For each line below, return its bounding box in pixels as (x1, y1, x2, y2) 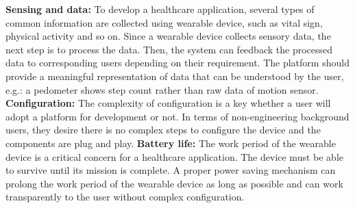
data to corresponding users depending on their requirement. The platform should (5, 55, 350, 70)
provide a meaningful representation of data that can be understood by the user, (5, 68, 344, 83)
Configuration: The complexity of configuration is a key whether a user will (5, 96, 331, 110)
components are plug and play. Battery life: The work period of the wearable (5, 135, 336, 150)
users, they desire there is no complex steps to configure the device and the (5, 122, 321, 137)
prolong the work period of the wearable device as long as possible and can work (5, 176, 343, 190)
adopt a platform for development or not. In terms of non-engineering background (5, 109, 350, 123)
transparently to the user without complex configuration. (5, 190, 245, 204)
